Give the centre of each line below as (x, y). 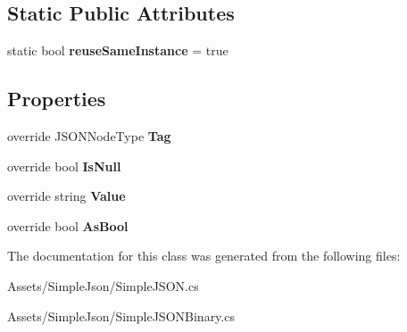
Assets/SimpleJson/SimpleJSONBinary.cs (121, 315)
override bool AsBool (68, 225)
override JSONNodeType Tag (89, 136)
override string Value (66, 196)
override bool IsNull (64, 166)
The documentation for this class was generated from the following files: (204, 256)
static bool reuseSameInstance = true (118, 50)
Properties (57, 99)
